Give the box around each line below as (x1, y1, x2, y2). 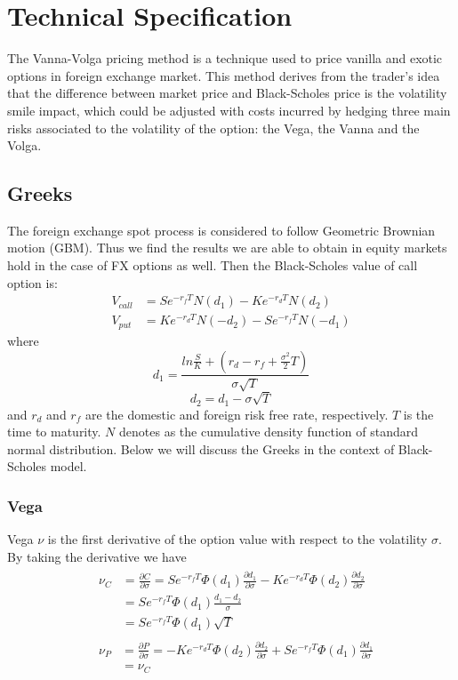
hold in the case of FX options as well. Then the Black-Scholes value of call (7, 256, 418, 275)
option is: (7, 273, 58, 292)
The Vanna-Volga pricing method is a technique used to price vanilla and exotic (7, 49, 443, 68)
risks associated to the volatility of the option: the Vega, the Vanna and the (7, 118, 420, 137)
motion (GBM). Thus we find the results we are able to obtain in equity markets (7, 238, 447, 257)
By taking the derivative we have (7, 547, 187, 565)
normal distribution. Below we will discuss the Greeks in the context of (7, 439, 395, 458)
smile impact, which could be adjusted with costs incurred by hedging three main (7, 100, 451, 119)
